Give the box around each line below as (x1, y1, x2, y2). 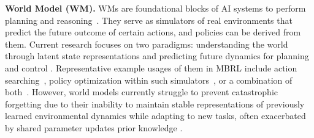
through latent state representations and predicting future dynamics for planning (5, 49, 309, 62)
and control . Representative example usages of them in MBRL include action (5, 61, 297, 74)
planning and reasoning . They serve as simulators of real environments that (5, 13, 293, 26)
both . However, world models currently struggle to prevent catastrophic (5, 85, 278, 98)
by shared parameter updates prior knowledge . (5, 121, 183, 134)
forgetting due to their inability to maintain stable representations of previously (5, 97, 305, 110)
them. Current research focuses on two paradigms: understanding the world (5, 37, 288, 50)
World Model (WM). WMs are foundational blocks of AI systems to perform (5, 2, 306, 14)
